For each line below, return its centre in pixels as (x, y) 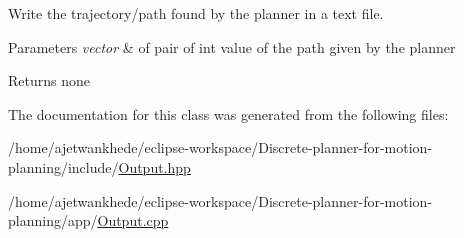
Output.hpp (154, 166)
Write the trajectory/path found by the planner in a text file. (196, 13)
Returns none (49, 80)
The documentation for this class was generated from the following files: (228, 113)
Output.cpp (133, 220)
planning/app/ (53, 220)
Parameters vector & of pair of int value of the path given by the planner (232, 46)
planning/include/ (63, 166)
